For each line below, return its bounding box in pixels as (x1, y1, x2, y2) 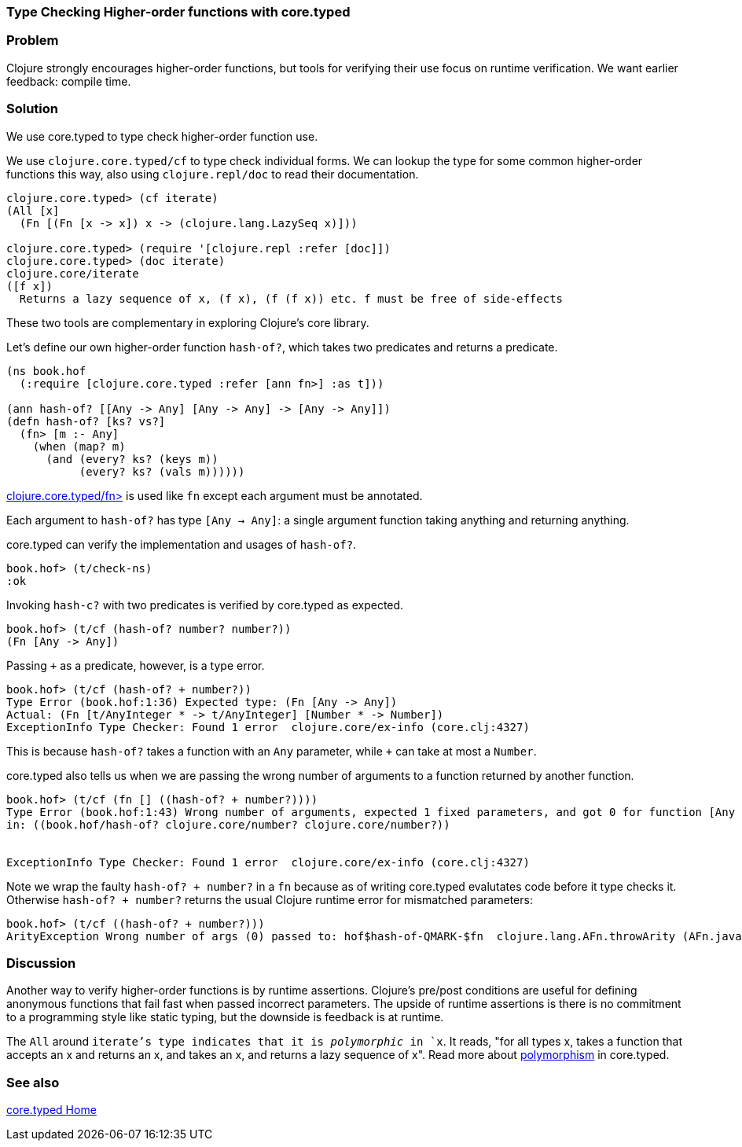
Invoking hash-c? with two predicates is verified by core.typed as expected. (6, 597, 404, 612)
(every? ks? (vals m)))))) (79, 465, 245, 478)
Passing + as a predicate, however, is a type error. (6, 658, 265, 672)
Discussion (6, 954, 76, 971)
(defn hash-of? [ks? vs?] (6, 414, 166, 428)
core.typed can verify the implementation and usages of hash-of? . (6, 537, 357, 551)
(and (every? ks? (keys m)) (46, 452, 219, 465)
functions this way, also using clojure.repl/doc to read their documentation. (6, 167, 419, 181)
